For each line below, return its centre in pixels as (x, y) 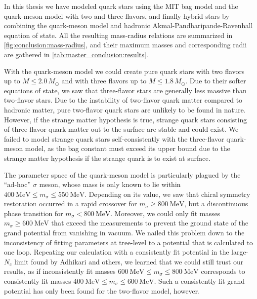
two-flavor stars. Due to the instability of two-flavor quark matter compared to (123, 100)
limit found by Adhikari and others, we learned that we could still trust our (129, 261)
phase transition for (34, 213)
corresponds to (223, 271)
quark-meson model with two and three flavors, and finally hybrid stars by (117, 16)
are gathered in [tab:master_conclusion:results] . (76, 54)
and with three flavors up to (104, 81)
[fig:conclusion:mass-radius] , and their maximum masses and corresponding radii (126, 45)
